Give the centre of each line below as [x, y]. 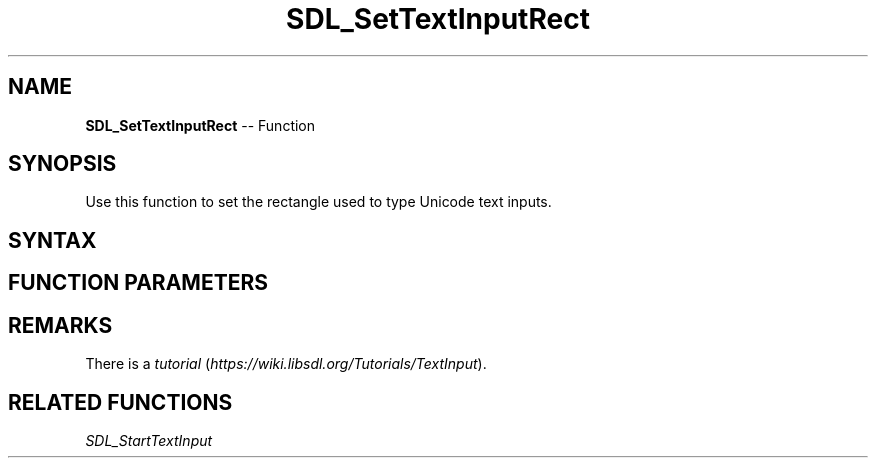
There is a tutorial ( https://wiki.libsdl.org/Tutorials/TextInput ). [286, 364]
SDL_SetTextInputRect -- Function [200, 125]
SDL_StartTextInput [149, 440]
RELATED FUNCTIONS [120, 402]
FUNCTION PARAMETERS [138, 283]
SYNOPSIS [62, 164]
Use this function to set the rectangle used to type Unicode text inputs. [318, 202]
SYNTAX [52, 240]
